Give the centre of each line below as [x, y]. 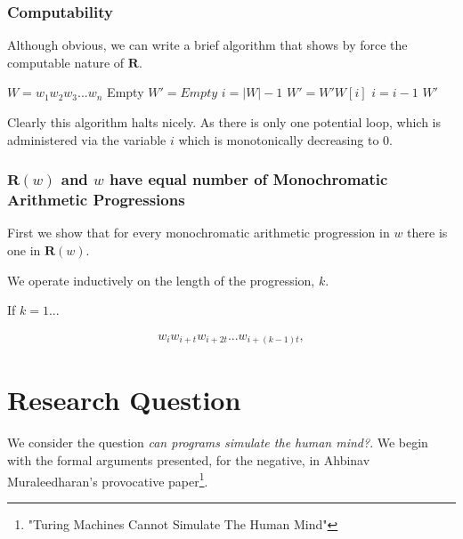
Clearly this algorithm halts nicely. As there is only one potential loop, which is [224, 122]
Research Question [124, 400]
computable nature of [66, 62]
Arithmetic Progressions [96, 200]
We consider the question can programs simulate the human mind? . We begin [218, 442]
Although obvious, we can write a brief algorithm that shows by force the [207, 45]
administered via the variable [87, 139]
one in [24, 249]
